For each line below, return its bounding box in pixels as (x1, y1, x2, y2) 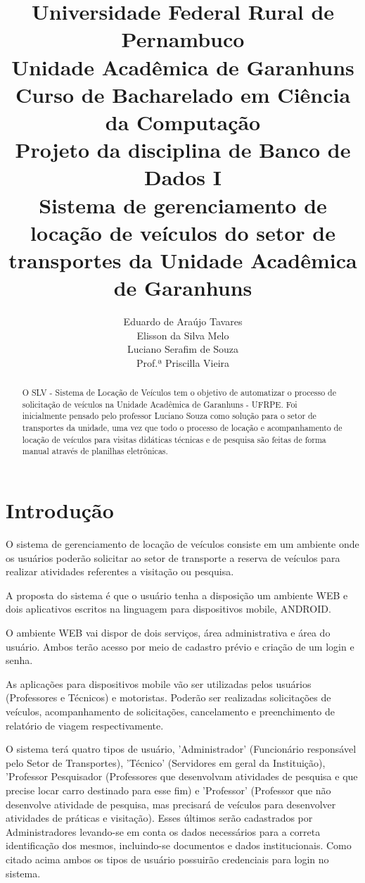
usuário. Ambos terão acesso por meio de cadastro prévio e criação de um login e (6, 639, 354, 653)
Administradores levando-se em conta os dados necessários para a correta (6, 824, 321, 839)
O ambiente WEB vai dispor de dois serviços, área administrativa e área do (6, 625, 331, 640)
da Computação (105, 107, 261, 136)
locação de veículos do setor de (30, 218, 335, 246)
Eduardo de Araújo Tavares (123, 314, 243, 328)
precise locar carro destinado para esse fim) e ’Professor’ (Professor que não (6, 782, 331, 797)
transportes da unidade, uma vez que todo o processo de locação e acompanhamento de (22, 422, 342, 434)
